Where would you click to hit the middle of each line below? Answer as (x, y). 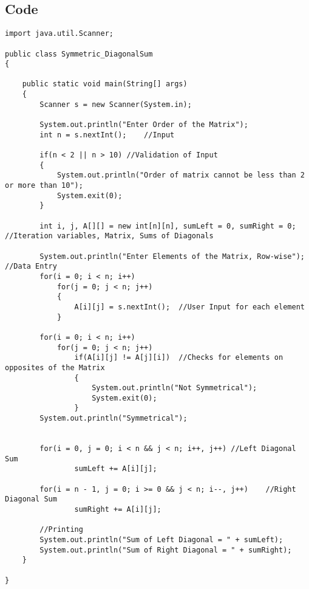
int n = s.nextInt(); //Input (107, 135)
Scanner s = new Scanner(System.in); (116, 104)
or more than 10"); (44, 186)
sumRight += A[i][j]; (118, 510)
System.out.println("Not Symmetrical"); (175, 388)
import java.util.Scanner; (59, 34)
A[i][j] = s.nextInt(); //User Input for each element (189, 307)
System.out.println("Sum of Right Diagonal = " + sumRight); (166, 550)
